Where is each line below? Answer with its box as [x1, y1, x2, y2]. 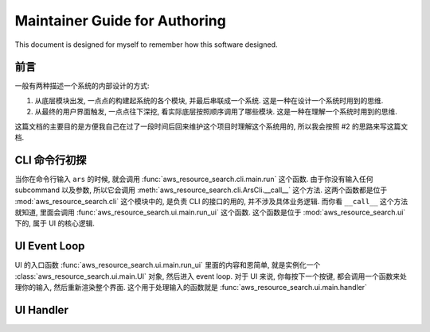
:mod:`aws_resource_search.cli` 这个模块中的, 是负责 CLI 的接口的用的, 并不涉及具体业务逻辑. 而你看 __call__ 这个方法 [14, 196, 408, 206]
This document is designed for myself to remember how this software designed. [14, 40, 278, 49]
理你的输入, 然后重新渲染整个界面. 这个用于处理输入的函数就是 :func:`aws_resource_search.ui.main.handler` [14, 283, 368, 292]
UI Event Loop [14, 239, 85, 253]
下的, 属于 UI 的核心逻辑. [14, 218, 96, 228]
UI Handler [14, 303, 69, 317]
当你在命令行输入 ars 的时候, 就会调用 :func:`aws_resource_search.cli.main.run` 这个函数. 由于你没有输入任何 [14, 174, 373, 183]
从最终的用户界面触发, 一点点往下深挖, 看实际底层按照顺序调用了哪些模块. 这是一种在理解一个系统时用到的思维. [34, 107, 397, 117]
